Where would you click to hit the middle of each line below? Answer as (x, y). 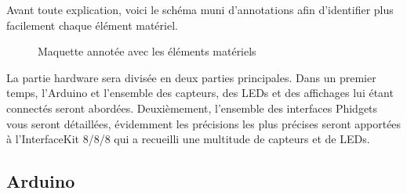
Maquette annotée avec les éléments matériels (147, 51)
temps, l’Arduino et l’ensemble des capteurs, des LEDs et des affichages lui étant (200, 93)
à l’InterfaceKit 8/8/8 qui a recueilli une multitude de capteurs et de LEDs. (188, 139)
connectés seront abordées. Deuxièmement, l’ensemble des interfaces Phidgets (192, 108)
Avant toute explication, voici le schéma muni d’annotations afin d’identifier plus (200, 9)
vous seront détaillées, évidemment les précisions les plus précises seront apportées (204, 123)
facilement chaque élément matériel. (92, 25)
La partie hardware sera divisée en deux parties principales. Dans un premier (191, 77)
